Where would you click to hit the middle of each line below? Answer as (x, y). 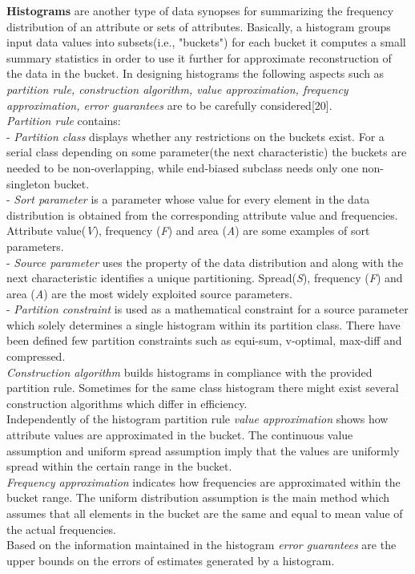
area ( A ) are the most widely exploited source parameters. (149, 293)
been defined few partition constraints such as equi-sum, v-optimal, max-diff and (204, 340)
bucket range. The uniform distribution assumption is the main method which (198, 497)
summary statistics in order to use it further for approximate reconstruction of (199, 57)
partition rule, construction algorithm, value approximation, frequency (177, 89)
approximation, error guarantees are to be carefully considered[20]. (169, 105)
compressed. (36, 356)
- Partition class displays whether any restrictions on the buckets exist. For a (195, 136)
